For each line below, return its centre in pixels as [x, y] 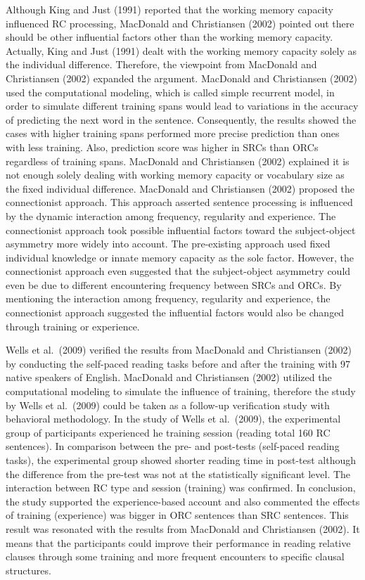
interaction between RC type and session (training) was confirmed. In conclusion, [181, 488]
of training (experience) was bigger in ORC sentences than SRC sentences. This [177, 515]
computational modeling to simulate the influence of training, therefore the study [181, 391]
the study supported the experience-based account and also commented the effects [183, 501]
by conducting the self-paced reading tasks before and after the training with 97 [178, 363]
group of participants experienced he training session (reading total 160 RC [168, 432]
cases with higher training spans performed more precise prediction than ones [173, 133]
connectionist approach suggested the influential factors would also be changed [175, 312]
